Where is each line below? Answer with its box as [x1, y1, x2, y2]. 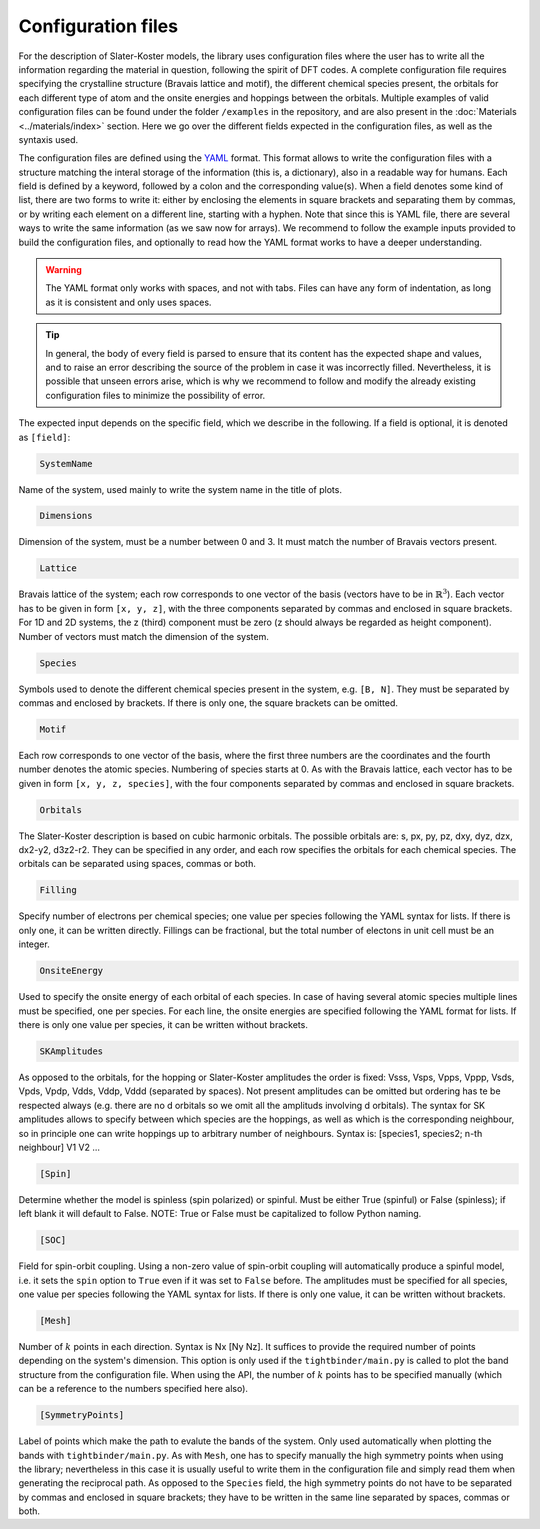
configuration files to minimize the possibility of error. [45, 389, 266, 401]
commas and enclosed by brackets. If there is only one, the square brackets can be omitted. [18, 696, 399, 709]
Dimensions [39, 510, 93, 522]
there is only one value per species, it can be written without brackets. [18, 1018, 309, 1030]
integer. [18, 938, 50, 950]
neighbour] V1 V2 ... [18, 1141, 100, 1153]
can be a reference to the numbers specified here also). [18, 1383, 249, 1395]
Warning [45, 264, 82, 276]
